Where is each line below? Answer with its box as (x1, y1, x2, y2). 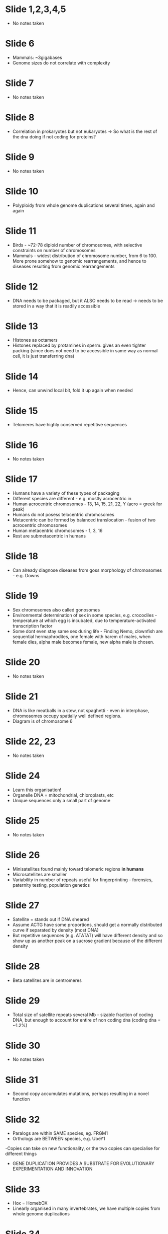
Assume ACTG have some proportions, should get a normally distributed (12, 921, 162, 928)
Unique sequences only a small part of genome (12, 797, 111, 803)
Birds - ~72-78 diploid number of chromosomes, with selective (12, 242, 142, 248)
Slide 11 (5, 225, 37, 237)
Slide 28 (5, 960, 40, 972)
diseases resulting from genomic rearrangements (12, 263, 115, 269)
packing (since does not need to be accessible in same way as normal (12, 348, 158, 354)
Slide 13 (5, 321, 39, 332)
